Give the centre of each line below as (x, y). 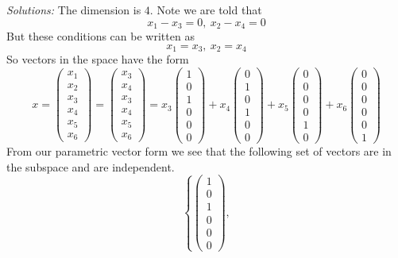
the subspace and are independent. (91, 166)
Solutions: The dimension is (74, 10)
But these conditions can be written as (100, 36)
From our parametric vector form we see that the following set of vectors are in (199, 150)
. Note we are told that (206, 10)
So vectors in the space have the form (98, 59)
